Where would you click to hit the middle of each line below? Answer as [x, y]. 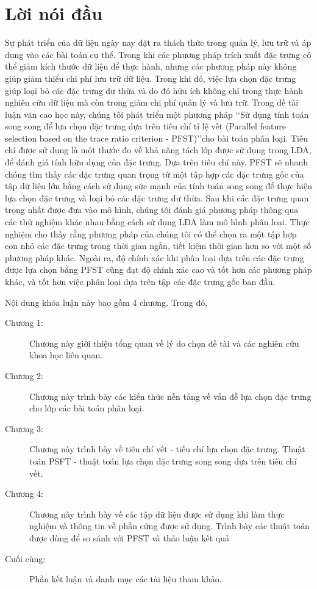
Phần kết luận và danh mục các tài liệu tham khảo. [126, 579]
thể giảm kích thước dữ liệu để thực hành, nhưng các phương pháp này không [151, 66]
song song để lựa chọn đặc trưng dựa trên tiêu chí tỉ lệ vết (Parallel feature [145, 126]
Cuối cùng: [25, 558]
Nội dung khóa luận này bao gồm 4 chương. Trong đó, [106, 302]
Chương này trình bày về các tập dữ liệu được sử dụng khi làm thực [157, 514]
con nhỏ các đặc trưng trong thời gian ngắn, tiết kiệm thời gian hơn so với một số [158, 246]
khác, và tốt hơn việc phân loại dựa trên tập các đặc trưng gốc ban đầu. [140, 281]
